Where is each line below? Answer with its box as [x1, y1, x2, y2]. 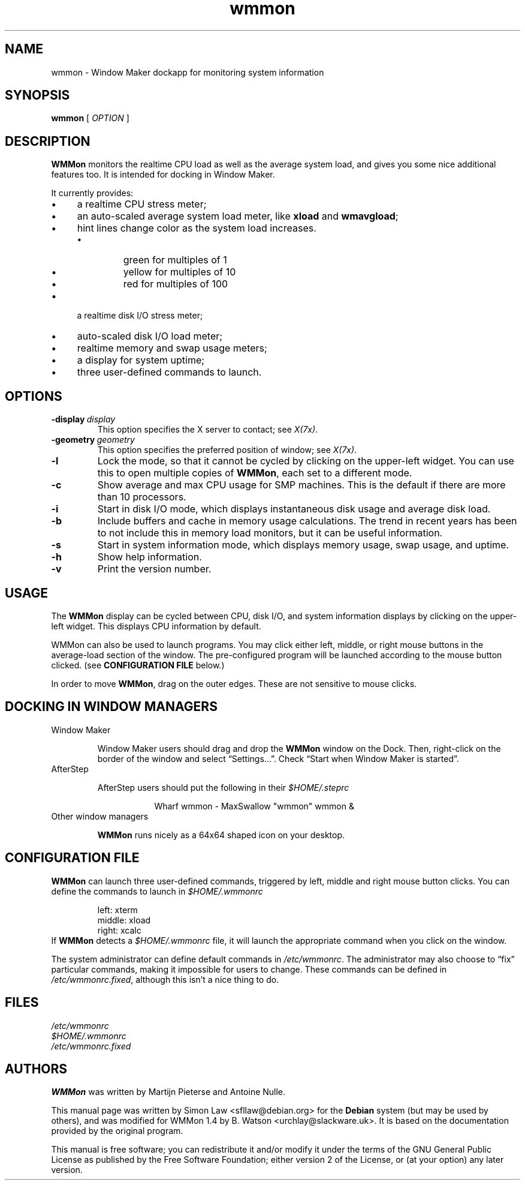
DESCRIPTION [5, 133, 90, 149]
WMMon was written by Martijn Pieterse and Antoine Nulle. [51, 1087, 286, 1097]
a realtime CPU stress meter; [77, 198, 207, 211]
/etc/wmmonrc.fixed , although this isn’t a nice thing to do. [51, 974, 279, 985]
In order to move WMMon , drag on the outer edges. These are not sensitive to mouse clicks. [51, 678, 417, 689]
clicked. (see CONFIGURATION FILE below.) [51, 659, 225, 670]
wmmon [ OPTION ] [51, 113, 129, 124]
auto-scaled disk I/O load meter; [77, 330, 223, 343]
